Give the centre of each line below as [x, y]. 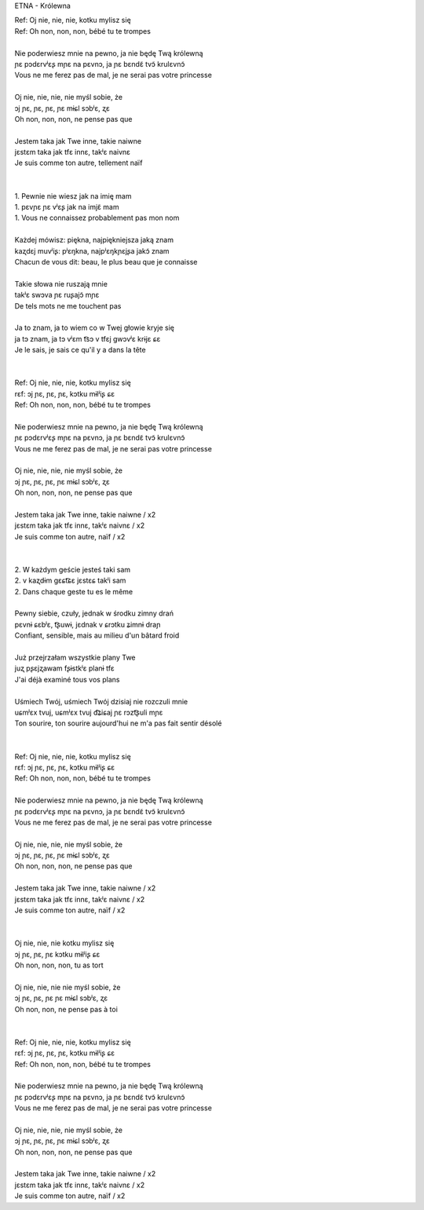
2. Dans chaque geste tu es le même [74, 591]
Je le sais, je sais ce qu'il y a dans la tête [80, 350]
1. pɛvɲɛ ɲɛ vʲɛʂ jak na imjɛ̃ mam [67, 207]
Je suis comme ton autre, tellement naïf [79, 163]
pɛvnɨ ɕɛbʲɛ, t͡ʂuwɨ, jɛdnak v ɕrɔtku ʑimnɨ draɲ [88, 624]
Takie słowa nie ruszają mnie [61, 283]
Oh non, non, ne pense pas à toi [66, 1009]
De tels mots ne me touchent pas [68, 305]
